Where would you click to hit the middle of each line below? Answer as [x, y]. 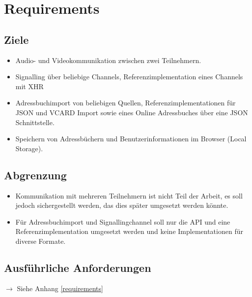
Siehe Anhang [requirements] [60, 288]
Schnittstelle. [35, 122]
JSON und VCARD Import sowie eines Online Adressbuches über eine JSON [132, 112]
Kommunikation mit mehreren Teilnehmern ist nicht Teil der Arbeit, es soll [129, 195]
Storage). [29, 148]
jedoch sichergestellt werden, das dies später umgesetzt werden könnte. [122, 205]
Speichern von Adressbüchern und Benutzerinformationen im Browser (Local [131, 139]
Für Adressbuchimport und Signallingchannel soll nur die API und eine [123, 221]
